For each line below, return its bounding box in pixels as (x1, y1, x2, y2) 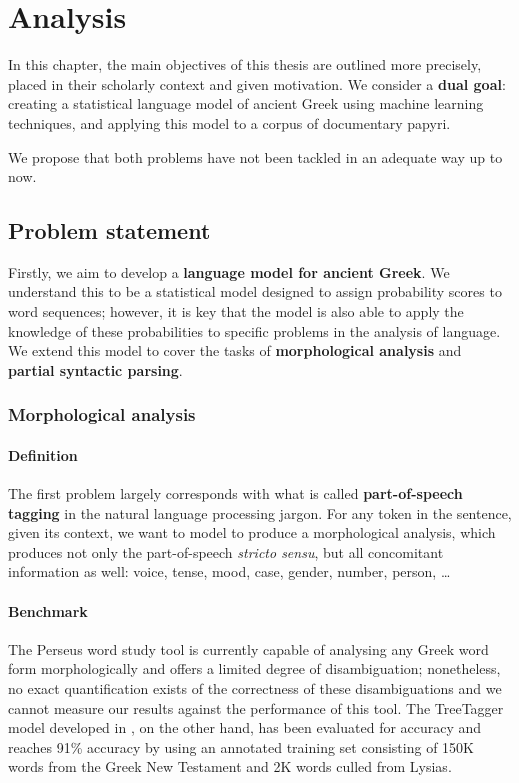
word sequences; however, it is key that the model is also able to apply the (8, 301, 464, 322)
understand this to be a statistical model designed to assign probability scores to (8, 281, 502, 302)
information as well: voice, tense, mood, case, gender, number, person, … (8, 561, 451, 582)
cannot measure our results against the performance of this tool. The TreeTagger (8, 697, 504, 718)
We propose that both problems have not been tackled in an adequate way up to (8, 146, 503, 167)
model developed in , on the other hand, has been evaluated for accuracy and (8, 717, 482, 738)
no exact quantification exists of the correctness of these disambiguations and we (8, 678, 502, 699)
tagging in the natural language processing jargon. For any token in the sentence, (8, 502, 512, 523)
